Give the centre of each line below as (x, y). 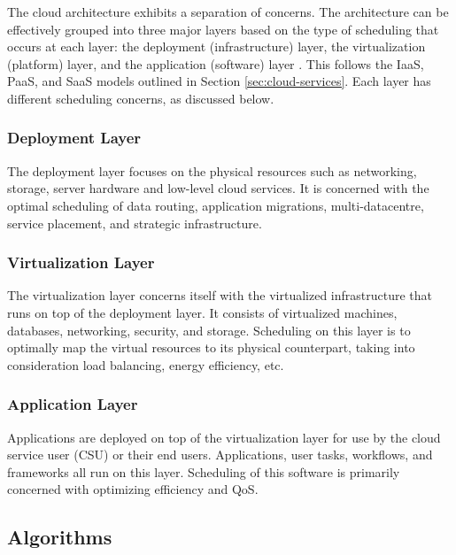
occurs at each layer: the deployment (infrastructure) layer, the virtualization (216, 46)
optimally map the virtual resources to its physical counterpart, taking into (211, 347)
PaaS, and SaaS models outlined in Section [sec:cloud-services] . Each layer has (219, 81)
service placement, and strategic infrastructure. (135, 223)
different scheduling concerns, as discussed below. (141, 98)
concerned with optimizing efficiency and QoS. (133, 489)
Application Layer (73, 404)
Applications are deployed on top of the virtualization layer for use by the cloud (224, 437)
